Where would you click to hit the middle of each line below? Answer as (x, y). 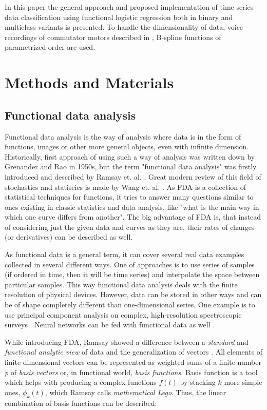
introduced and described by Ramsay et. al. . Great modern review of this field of (133, 176)
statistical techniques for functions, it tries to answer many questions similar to (129, 197)
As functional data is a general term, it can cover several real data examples (125, 254)
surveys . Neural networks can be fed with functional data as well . (110, 325)
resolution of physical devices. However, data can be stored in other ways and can (133, 294)
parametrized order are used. (50, 47)
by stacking (198, 382)
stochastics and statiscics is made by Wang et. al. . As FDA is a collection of (126, 187)
